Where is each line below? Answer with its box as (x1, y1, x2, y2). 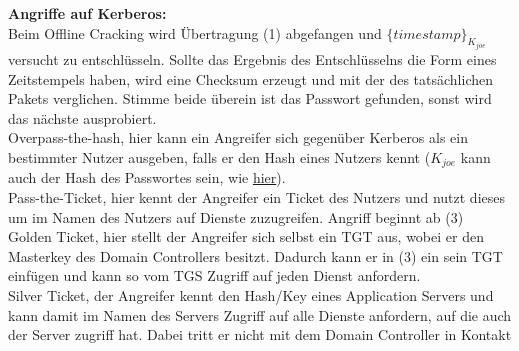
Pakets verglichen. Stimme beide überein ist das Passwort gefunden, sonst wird (8, 88, 492, 109)
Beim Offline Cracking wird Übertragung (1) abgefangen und (8, 22, 382, 43)
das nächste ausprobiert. (8, 107, 157, 128)
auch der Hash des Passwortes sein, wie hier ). (8, 167, 286, 188)
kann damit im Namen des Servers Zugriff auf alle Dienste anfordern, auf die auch (8, 304, 512, 325)
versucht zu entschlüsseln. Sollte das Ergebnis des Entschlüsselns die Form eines (8, 49, 497, 70)
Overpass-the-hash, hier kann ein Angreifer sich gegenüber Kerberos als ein (8, 127, 469, 148)
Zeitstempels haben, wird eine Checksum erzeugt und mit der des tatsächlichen (8, 68, 494, 89)
